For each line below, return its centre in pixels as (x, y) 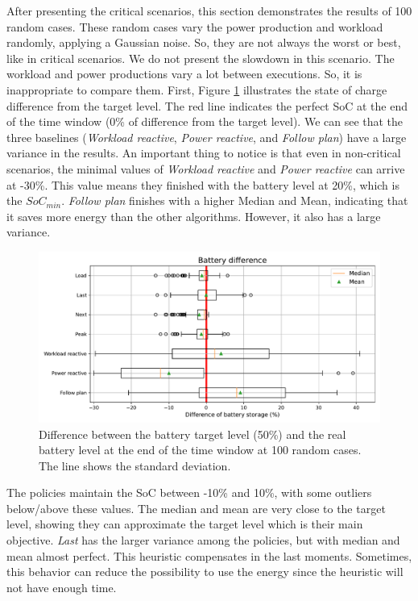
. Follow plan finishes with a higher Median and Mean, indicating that (235, 200)
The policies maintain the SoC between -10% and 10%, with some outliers (189, 492)
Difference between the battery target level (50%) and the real (192, 434)
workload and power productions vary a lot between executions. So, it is (184, 74)
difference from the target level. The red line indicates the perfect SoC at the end (207, 105)
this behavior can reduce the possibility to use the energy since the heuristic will (205, 572)
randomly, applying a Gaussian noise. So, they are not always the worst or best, (204, 42)
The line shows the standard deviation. (135, 465)
